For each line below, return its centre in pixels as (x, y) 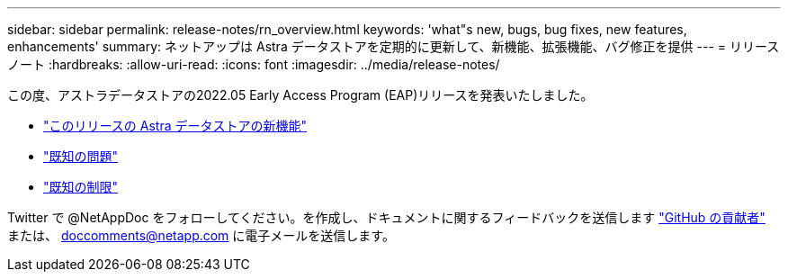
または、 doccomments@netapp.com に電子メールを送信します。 (201, 235)
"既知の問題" (81, 156)
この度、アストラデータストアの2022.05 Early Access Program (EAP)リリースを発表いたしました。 (300, 95)
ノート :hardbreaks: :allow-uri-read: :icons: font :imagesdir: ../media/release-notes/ (254, 64)
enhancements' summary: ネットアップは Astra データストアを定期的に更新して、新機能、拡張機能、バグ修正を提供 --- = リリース (394, 46)
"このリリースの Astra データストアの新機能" (175, 126)
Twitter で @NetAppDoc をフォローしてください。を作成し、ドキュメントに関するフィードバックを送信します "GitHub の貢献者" (386, 217)
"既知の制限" (81, 187)
